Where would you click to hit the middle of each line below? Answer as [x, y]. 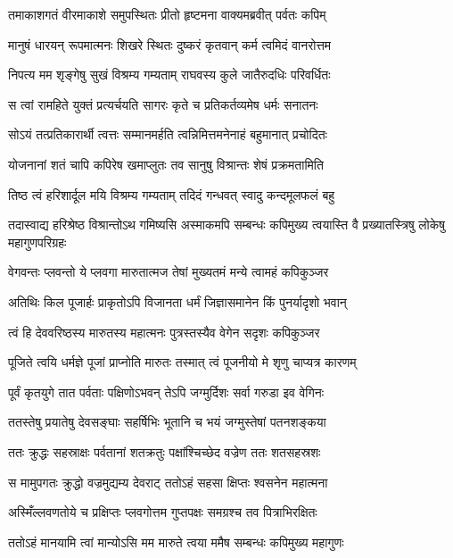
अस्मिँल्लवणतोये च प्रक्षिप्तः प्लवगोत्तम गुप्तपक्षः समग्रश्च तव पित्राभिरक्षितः [163, 512]
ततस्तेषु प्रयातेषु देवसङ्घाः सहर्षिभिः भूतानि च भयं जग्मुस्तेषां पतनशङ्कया [167, 422]
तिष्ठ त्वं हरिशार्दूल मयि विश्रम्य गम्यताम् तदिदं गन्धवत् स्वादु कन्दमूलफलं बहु [172, 194]
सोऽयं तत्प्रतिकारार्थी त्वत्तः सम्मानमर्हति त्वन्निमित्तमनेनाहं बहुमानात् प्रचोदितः [168, 134]
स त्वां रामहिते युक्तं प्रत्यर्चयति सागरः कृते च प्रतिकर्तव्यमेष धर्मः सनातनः [163, 104]
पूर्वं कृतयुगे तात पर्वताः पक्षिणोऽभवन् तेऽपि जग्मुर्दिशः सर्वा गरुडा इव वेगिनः [166, 391]
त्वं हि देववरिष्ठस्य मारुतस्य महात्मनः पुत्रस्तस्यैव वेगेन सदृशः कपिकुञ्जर [164, 332]
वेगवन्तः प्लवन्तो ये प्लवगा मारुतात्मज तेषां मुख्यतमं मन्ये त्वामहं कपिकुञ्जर [169, 272]
